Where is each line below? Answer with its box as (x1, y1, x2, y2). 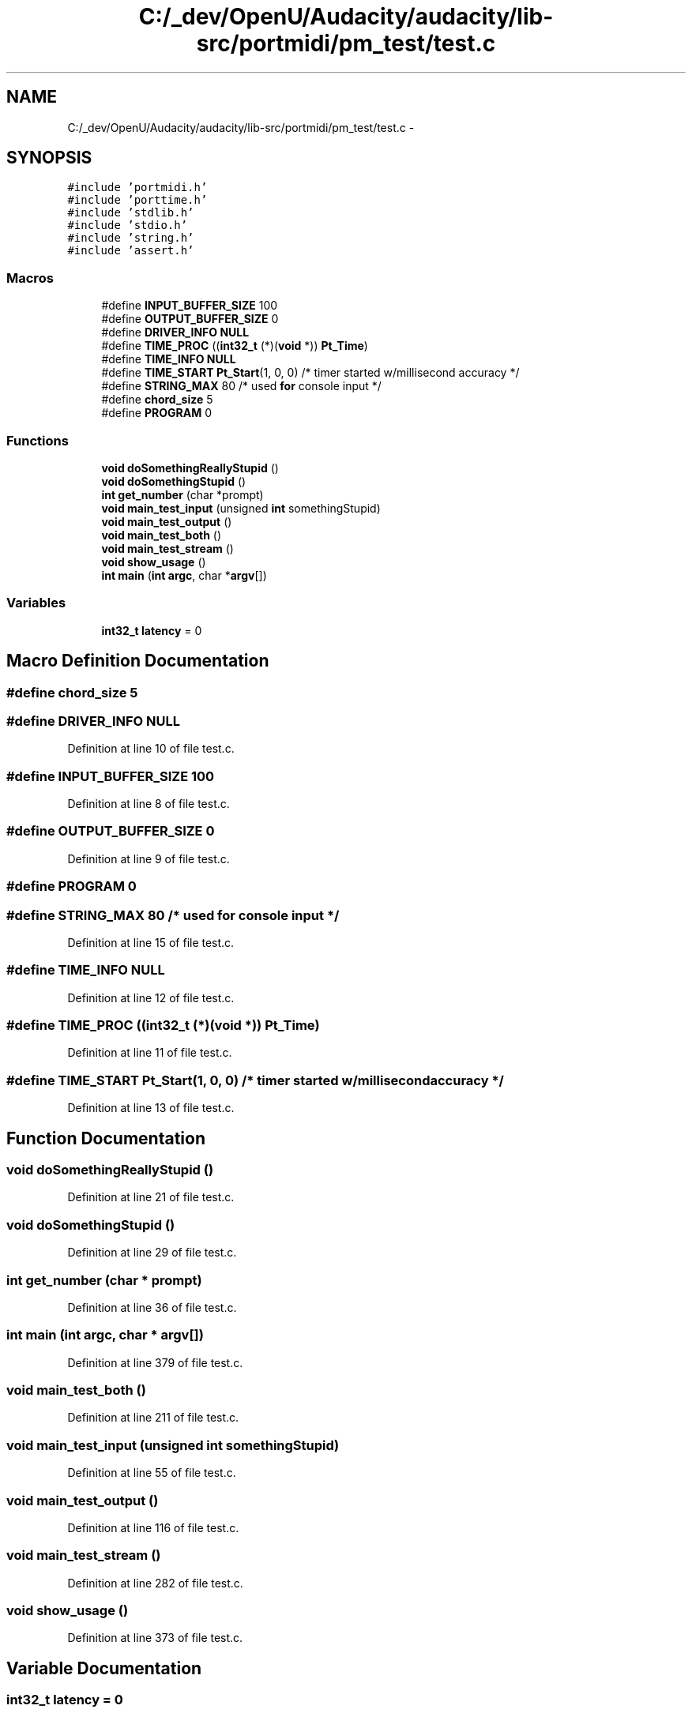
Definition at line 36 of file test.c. (67, 1300, 237, 1314)
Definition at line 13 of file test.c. (67, 1101, 235, 1115)
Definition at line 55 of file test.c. (67, 1466, 236, 1480)
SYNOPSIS (6, 148, 92, 168)
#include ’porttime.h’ (67, 193, 208, 207)
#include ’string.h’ (67, 231, 194, 245)
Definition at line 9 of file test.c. (67, 851, 230, 866)
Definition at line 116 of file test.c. (67, 1520, 239, 1535)
